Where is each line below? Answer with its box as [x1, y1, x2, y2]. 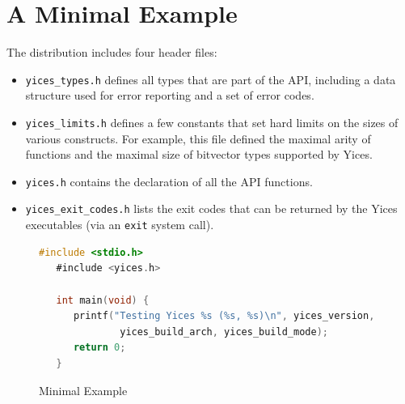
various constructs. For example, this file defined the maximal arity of [25, 130, 371, 147]
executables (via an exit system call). [25, 216, 214, 233]
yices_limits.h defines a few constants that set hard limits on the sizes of [25, 113, 399, 130]
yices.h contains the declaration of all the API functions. [25, 172, 313, 189]
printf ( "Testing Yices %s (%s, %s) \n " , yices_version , [73, 310, 375, 322]
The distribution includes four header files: [6, 44, 217, 61]
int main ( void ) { [56, 294, 150, 306]
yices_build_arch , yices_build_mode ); [120, 325, 328, 338]
